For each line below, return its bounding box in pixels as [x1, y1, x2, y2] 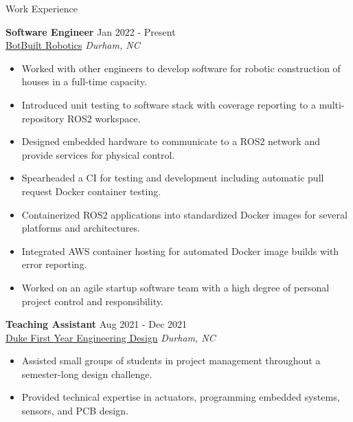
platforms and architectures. [21, 221, 140, 235]
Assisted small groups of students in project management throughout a [21, 353, 321, 368]
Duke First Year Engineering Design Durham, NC [5, 330, 216, 344]
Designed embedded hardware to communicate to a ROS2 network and [21, 134, 320, 148]
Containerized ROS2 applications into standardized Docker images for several [21, 207, 348, 221]
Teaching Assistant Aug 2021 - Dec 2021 [5, 317, 187, 331]
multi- [319, 97, 345, 111]
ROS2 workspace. [67, 111, 141, 125]
